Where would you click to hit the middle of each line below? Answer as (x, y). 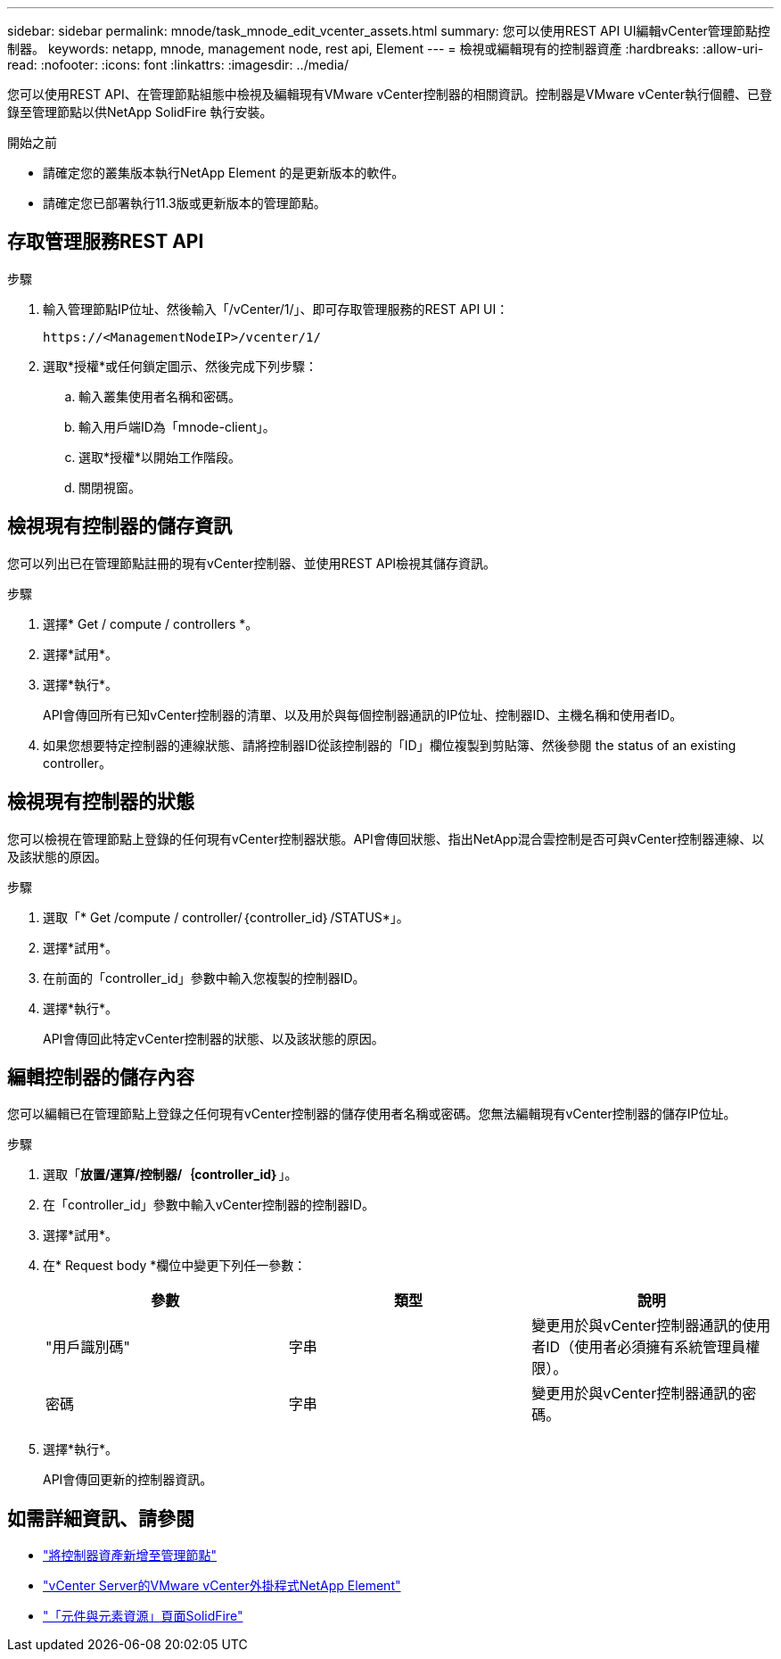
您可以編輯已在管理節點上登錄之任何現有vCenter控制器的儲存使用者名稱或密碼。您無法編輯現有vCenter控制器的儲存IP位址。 (372, 1114)
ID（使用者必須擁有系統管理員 (646, 1347)
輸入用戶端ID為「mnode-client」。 (177, 426)
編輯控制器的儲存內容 (101, 1077)
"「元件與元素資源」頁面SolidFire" (143, 1616)
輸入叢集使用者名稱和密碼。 (160, 396)
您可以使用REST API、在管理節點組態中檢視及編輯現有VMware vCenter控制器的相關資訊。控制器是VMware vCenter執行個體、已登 (390, 94)
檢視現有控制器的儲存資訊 (119, 526)
